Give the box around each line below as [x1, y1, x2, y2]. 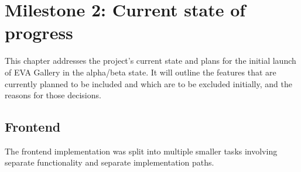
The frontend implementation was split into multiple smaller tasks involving [5, 145, 278, 157]
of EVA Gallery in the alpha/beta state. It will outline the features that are [5, 66, 276, 78]
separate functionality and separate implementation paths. [5, 156, 214, 168]
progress [5, 20, 73, 44]
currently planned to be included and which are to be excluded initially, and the [5, 77, 292, 90]
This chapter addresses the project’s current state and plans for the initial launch [5, 54, 296, 67]
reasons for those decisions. [5, 89, 101, 101]
